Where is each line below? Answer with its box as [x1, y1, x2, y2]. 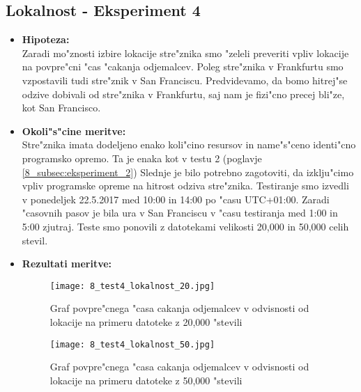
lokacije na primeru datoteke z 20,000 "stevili [49, 314, 243, 329]
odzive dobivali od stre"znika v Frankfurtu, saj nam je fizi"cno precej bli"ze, [22, 86, 345, 101]
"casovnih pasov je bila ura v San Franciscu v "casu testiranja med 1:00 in [22, 205, 338, 220]
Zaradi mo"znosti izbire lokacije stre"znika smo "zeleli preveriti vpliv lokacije [22, 45, 349, 60]
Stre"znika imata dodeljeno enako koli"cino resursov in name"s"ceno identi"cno [22, 137, 356, 152]
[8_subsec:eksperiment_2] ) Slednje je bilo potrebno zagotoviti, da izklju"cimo [22, 164, 354, 179]
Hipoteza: [22, 32, 70, 47]
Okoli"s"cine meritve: [22, 123, 126, 138]
